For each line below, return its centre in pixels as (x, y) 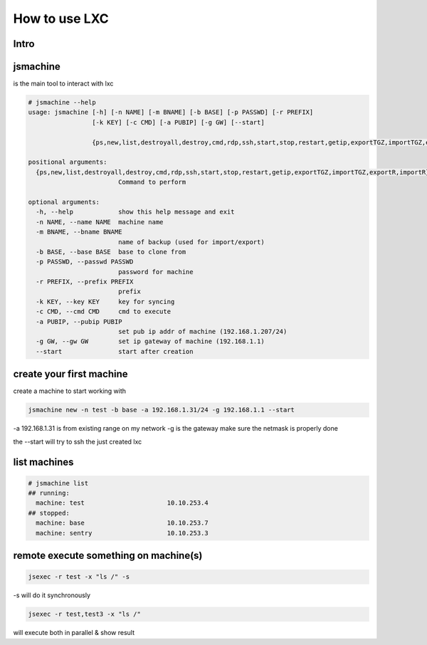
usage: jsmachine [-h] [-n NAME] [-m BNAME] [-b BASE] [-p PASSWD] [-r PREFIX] (171, 112)
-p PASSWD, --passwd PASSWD (85, 262)
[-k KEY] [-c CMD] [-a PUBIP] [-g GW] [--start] (178, 122)
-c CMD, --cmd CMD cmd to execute (103, 312)
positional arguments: (68, 162)
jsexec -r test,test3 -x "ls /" (85, 614)
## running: (49, 493)
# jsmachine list (58, 483)
